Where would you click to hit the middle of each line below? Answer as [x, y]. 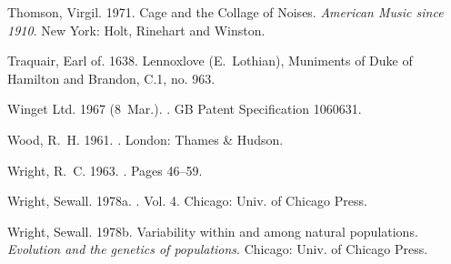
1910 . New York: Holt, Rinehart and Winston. [136, 30]
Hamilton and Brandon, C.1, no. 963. [111, 78]
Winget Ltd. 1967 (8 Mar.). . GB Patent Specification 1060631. [185, 109]
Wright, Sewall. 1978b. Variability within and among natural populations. [213, 231]
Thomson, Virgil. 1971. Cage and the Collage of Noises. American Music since [225, 12]
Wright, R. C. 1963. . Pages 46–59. [105, 170]
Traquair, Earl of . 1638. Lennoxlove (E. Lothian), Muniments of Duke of [210, 61]
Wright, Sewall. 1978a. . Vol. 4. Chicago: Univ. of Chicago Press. [187, 201]
